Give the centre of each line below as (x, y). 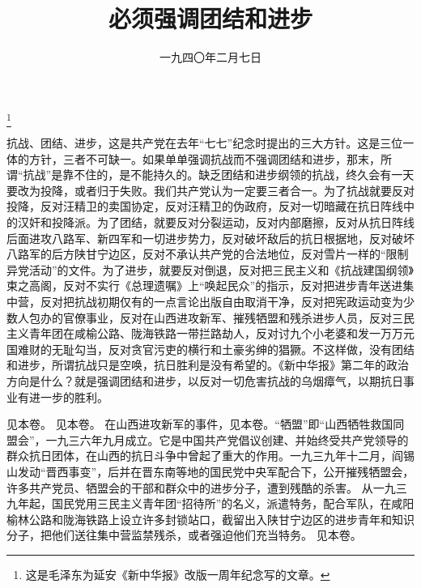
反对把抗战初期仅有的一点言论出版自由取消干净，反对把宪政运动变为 (221, 301)
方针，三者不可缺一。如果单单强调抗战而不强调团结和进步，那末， (204, 158)
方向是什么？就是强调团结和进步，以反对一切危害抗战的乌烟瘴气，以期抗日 (205, 380)
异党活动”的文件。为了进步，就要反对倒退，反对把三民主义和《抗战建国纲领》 (210, 269)
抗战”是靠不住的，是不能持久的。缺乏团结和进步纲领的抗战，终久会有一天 (219, 175)
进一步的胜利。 (68, 396)
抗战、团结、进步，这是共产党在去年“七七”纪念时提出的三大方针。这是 (193, 143)
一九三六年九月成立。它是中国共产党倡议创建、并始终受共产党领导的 (227, 439)
